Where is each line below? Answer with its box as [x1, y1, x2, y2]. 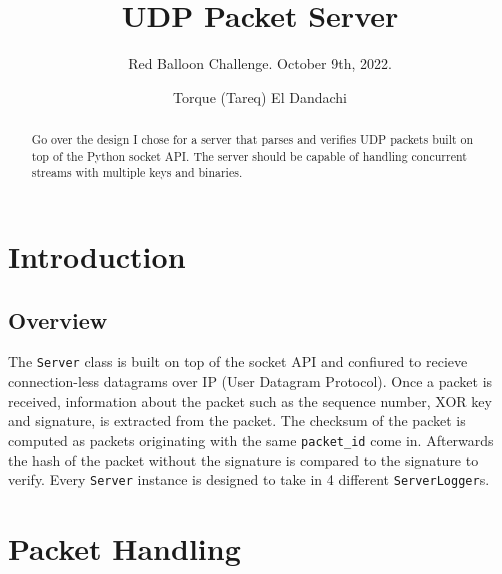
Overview [8, 304, 108, 335]
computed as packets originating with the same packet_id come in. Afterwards [8, 429, 494, 450]
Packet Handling [8, 528, 241, 568]
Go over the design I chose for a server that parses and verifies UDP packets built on [31, 131, 474, 148]
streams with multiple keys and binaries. [31, 164, 243, 181]
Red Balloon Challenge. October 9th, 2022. [128, 53, 392, 74]
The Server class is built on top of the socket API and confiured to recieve [8, 351, 468, 372]
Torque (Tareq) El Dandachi [173, 86, 347, 107]
